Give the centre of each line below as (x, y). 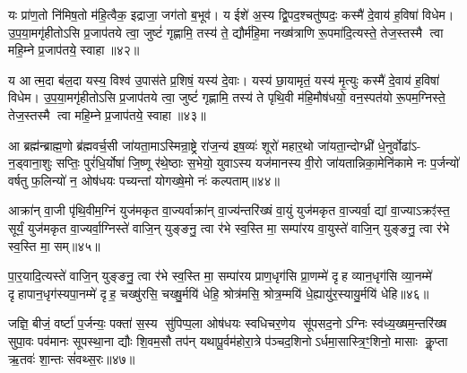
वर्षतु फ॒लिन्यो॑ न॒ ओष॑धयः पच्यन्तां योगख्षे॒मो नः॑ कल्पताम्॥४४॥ (144, 180)
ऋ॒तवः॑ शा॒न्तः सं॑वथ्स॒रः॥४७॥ (72, 358)
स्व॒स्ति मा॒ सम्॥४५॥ (54, 245)
